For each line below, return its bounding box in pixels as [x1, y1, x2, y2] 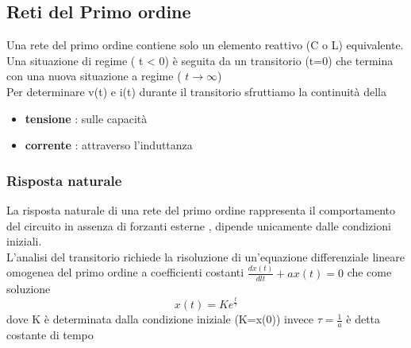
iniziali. [6, 233, 42, 249]
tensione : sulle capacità [25, 110, 148, 126]
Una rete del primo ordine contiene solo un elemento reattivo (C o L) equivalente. [6, 37, 404, 53]
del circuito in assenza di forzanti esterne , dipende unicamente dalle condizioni [6, 217, 391, 234]
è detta [346, 311, 381, 327]
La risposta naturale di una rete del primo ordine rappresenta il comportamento [6, 201, 395, 218]
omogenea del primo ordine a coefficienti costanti [6, 264, 244, 280]
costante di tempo [6, 326, 94, 342]
